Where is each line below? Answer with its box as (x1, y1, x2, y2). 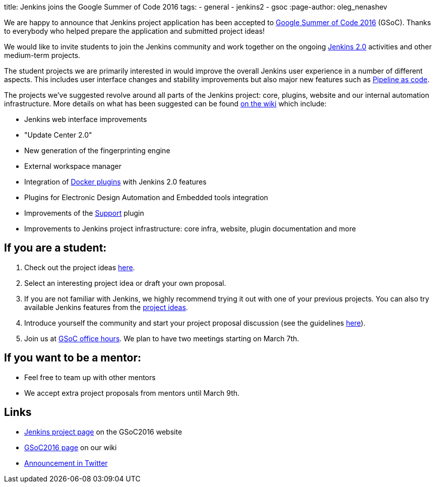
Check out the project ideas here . (24, 263, 135, 272)
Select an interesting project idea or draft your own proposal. (24, 278, 226, 287)
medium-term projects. (4, 51, 81, 59)
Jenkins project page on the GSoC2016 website (24, 427, 182, 436)
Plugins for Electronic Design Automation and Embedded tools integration (24, 193, 268, 202)
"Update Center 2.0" (24, 131, 92, 139)
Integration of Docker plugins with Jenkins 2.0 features (24, 177, 207, 186)
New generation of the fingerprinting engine (24, 146, 170, 155)
